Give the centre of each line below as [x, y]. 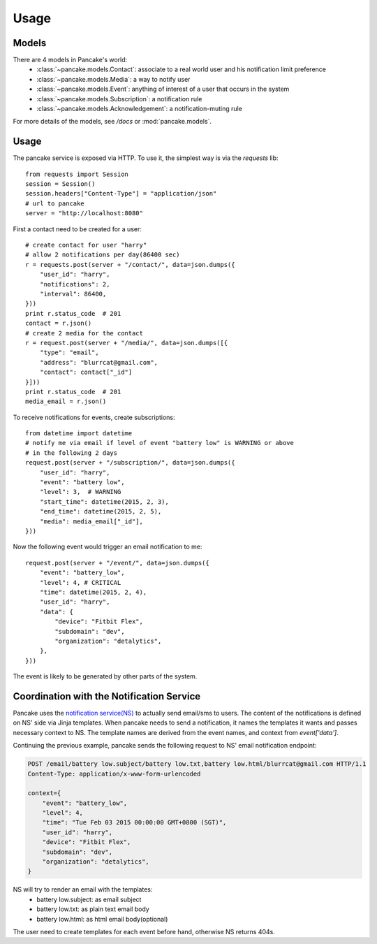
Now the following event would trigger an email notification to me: [108, 547]
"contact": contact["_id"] [86, 372]
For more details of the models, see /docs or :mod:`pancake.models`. [112, 122]
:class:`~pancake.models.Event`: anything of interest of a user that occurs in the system [163, 89]
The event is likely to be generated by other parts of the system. [105, 676]
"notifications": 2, [75, 284]
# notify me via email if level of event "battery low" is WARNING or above [160, 443]
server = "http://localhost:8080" [84, 213]
